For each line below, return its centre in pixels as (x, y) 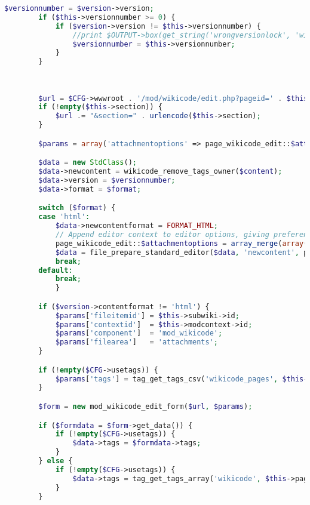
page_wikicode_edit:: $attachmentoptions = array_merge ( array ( (182, 243)
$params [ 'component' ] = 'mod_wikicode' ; (139, 333)
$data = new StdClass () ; (88, 163)
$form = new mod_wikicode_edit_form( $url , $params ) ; (145, 406)
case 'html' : (64, 217)
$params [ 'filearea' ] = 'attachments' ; (137, 342)
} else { (56, 461)
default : (56, 270)
